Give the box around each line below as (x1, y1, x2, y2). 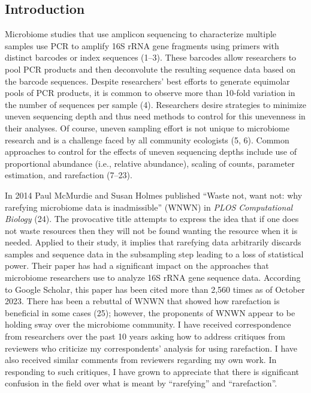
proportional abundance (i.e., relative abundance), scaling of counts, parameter (5, 157, 295, 169)
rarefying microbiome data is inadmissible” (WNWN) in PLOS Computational (5, 200, 293, 213)
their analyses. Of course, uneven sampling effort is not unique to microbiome (5, 121, 289, 134)
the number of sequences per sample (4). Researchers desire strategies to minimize (5, 98, 307, 110)
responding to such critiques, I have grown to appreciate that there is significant (5, 365, 299, 377)
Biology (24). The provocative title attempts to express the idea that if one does (5, 212, 299, 225)
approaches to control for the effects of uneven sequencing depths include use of (5, 145, 297, 158)
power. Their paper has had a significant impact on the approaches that (5, 259, 269, 272)
